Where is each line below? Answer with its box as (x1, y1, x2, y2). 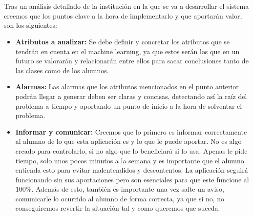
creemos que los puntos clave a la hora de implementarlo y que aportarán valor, (4, 10, 242, 20)
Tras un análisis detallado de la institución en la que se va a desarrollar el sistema (4, 1, 249, 11)
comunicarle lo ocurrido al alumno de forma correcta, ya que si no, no (15, 193, 225, 203)
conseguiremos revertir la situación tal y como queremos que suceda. (15, 203, 220, 213)
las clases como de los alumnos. (15, 65, 109, 75)
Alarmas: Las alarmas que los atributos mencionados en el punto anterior (15, 81, 239, 92)
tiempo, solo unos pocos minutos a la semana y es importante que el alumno (15, 155, 244, 165)
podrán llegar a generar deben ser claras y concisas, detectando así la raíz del (15, 91, 247, 101)
